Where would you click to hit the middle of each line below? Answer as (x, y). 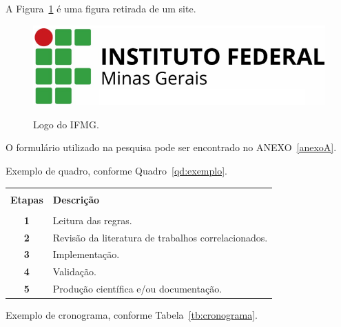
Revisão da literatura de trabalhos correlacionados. (160, 237)
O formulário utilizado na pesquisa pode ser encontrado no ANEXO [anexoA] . (171, 147)
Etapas (27, 199)
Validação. (74, 271)
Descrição (76, 199)
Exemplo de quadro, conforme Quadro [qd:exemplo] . (116, 170)
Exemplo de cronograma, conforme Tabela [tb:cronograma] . (132, 315)
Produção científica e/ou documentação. (137, 289)
